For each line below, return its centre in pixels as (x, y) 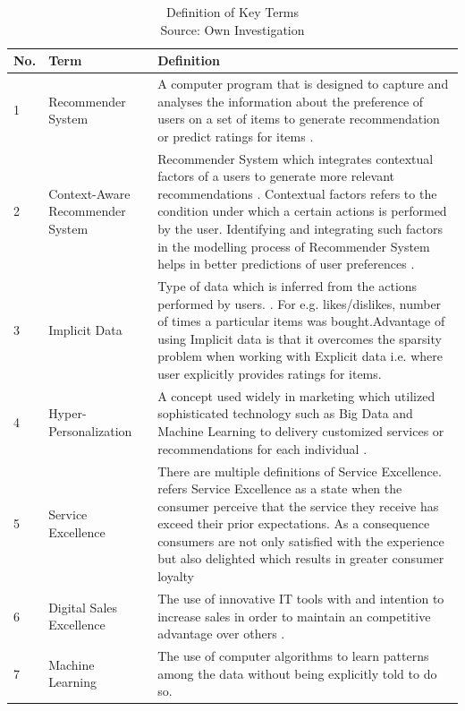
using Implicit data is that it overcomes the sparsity (300, 338)
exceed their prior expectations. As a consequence (294, 523)
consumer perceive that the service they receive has (298, 505)
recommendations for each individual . (262, 448)
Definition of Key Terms (232, 12)
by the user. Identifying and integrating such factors (300, 229)
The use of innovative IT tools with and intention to (301, 598)
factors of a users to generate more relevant (276, 176)
